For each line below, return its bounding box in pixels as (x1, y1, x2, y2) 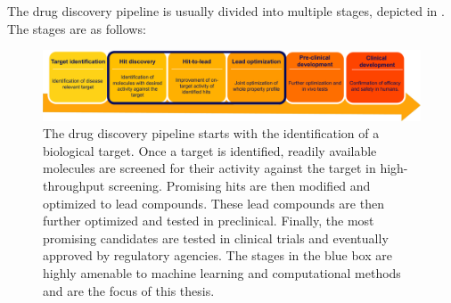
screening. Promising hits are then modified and (108, 176, 371, 195)
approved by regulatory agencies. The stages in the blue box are (43, 246, 392, 265)
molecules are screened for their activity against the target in (43, 159, 376, 177)
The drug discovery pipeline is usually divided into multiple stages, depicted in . (7, 2, 445, 20)
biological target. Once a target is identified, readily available (43, 141, 377, 160)
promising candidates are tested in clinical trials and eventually (43, 228, 389, 247)
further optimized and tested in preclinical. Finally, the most (43, 211, 374, 230)
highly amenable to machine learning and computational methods (43, 264, 401, 283)
